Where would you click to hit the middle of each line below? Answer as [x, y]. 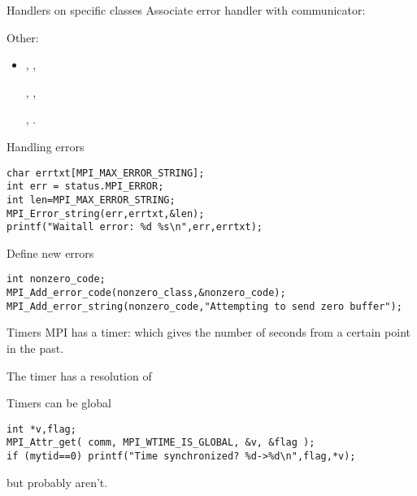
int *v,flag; [41, 429]
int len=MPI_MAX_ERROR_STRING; [91, 200]
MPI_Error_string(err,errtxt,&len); [106, 213]
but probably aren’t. [57, 482]
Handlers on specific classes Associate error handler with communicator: [186, 10]
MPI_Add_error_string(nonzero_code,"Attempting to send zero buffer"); [204, 306]
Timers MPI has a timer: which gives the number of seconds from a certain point [208, 332]
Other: [23, 37]
